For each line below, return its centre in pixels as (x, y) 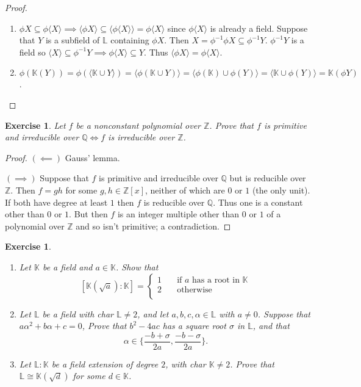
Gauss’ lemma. (92, 157)
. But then (88, 214)
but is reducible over (268, 178)
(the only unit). (281, 190)
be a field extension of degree (105, 363)
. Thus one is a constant (258, 202)
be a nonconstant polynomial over (138, 125)
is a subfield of (73, 40)
